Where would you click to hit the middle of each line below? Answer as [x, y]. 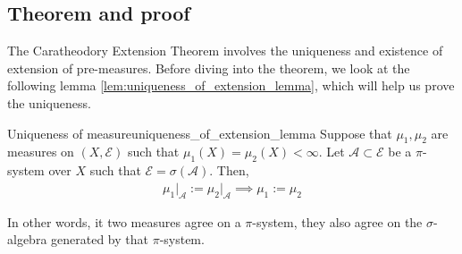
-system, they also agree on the [337, 221]
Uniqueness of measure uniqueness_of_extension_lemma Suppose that [200, 133]
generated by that [100, 239]
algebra [27, 239]
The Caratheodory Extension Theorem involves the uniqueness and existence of [225, 51]
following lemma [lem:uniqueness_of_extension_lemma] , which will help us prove [231, 85]
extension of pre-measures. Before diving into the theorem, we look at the [209, 68]
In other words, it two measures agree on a [124, 221]
